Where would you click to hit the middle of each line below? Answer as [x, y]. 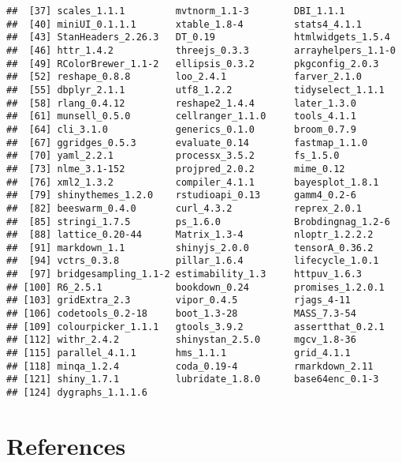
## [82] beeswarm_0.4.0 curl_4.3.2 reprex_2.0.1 [184, 208]
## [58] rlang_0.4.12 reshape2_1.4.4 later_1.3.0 [181, 103]
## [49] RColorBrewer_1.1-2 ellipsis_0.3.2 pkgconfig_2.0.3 [193, 64]
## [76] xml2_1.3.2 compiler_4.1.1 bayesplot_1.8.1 [193, 182]
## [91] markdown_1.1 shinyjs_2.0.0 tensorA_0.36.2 [190, 248]
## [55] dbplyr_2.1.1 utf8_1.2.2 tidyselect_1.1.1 [195, 90]
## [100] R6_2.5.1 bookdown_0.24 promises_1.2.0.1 [195, 287]
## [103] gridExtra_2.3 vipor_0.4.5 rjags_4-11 [179, 300]
